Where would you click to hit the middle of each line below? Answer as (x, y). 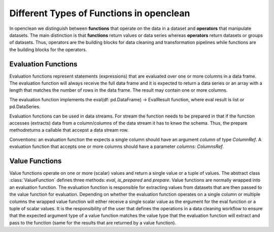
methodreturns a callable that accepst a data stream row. (69, 130)
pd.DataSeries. (25, 107)
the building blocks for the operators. (48, 49)
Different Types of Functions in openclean (100, 13)
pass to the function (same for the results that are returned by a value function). (93, 222)
